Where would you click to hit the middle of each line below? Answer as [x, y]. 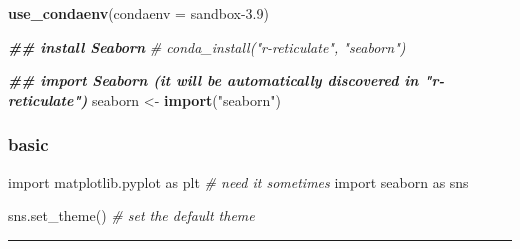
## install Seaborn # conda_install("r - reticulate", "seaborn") [207, 46]
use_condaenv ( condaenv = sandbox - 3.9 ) [138, 13]
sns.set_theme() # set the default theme [131, 215]
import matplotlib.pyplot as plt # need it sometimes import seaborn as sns [238, 181]
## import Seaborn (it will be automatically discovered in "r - [226, 80]
